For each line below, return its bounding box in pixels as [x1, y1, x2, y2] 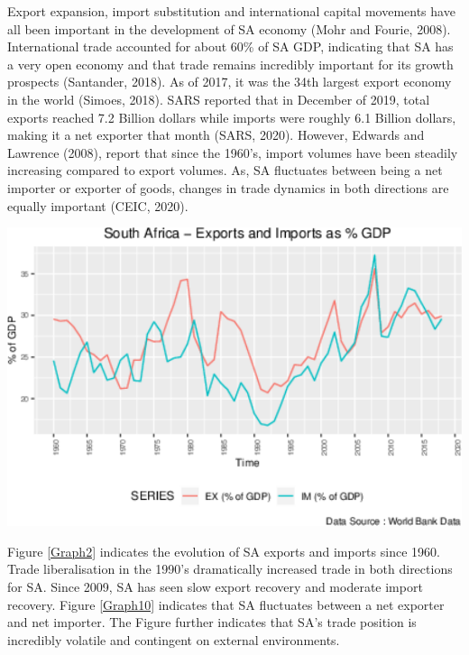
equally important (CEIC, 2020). [7, 196, 189, 215]
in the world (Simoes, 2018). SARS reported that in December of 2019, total [7, 89, 430, 108]
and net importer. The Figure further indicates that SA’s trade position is [7, 613, 417, 632]
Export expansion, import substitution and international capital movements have [7, 2, 455, 20]
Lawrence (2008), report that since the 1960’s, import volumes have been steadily [7, 143, 458, 161]
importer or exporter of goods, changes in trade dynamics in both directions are [7, 178, 449, 197]
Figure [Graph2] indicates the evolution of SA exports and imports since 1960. [7, 541, 440, 560]
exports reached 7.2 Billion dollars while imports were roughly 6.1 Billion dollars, [7, 107, 456, 126]
